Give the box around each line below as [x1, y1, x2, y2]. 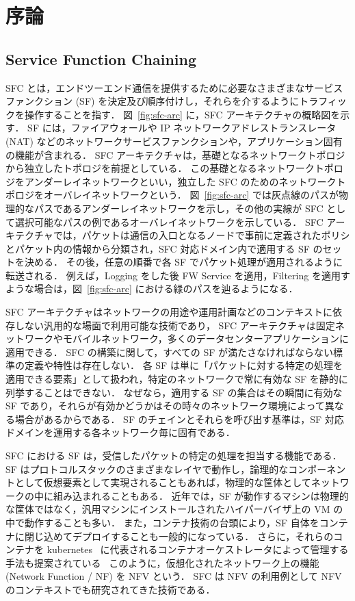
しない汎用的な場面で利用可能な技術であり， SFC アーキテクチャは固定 [14, 318, 335, 332]
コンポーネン [288, 461, 346, 476]
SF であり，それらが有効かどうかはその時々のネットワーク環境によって [5, 398, 325, 413]
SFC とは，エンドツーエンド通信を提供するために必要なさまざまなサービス [5, 80, 343, 94]
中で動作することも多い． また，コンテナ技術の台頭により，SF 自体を [5, 515, 319, 529]
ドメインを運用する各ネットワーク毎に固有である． [5, 425, 235, 439]
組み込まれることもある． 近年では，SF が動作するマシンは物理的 [53, 488, 349, 502]
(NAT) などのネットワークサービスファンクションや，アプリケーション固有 [5, 133, 343, 148]
